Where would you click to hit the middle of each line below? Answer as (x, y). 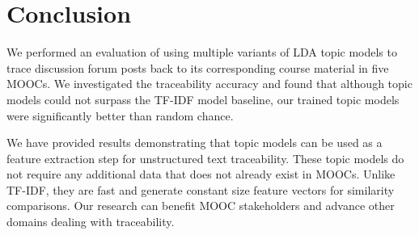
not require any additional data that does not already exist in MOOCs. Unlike (201, 174)
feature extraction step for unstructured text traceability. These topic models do (205, 158)
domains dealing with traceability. (91, 222)
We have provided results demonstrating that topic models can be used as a (195, 143)
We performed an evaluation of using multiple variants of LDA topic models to (202, 52)
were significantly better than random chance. (120, 115)
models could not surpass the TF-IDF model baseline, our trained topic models (203, 99)
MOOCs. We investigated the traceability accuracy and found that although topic (209, 84)
